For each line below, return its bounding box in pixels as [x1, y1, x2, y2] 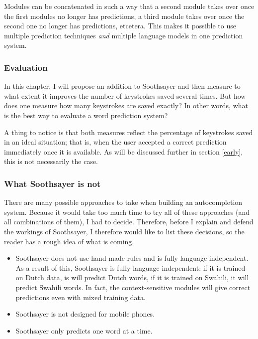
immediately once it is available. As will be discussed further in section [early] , [4, 146, 243, 157]
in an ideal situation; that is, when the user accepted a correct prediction [4, 137, 227, 147]
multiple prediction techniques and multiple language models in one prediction [4, 30, 243, 40]
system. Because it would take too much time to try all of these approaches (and [4, 206, 250, 217]
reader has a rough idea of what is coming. [4, 236, 134, 246]
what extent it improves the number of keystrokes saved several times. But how [4, 90, 246, 101]
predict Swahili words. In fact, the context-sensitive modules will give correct [15, 282, 251, 292]
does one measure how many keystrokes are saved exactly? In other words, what [4, 100, 248, 111]
